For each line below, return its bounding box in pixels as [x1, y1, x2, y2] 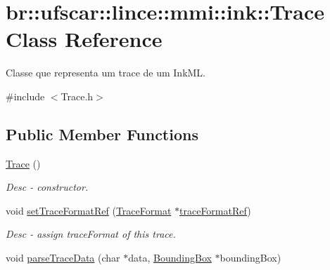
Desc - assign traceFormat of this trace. [6, 227, 176, 241]
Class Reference [6, 25, 163, 53]
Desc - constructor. [6, 180, 89, 194]
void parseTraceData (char [6, 250, 120, 265]
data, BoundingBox [128, 250, 212, 265]
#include [6, 88, 45, 103]
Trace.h [61, 88, 94, 103]
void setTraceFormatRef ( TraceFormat [6, 203, 172, 217]
